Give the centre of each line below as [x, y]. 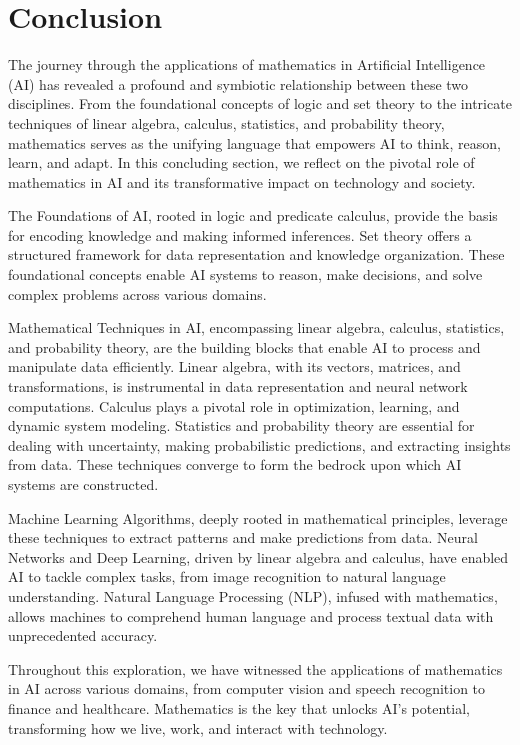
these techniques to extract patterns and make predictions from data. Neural [243, 537]
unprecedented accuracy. [83, 635]
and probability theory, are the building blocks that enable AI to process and [244, 346]
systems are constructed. [83, 484]
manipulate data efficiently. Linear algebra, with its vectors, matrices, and [234, 366]
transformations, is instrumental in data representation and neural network [238, 386]
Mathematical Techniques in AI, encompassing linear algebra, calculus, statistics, [256, 327]
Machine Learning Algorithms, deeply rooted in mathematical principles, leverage [258, 517]
